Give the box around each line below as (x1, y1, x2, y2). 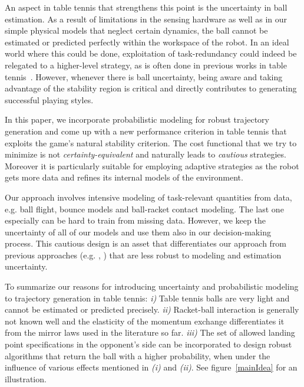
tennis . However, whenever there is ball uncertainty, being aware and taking (5, 70, 283, 83)
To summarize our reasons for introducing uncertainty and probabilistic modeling (5, 280, 299, 293)
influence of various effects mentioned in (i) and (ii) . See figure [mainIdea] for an (5, 361, 298, 373)
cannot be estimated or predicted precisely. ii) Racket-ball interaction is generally (5, 303, 299, 316)
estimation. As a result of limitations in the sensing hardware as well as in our (5, 12, 288, 25)
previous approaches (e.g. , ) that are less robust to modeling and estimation (5, 248, 282, 261)
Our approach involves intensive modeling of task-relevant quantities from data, (5, 191, 292, 203)
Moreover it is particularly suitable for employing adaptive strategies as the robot (5, 159, 299, 172)
